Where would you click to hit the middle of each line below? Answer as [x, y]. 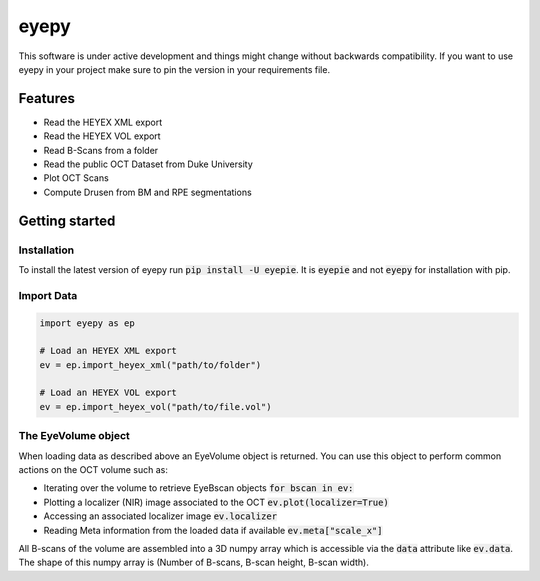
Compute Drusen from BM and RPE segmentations [147, 192]
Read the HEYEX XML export [103, 122]
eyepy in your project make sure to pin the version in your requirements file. [174, 69]
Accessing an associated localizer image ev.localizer [160, 516]
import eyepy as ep [87, 323]
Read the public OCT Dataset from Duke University [148, 164]
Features [46, 98]
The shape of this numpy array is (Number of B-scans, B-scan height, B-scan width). [193, 562]
